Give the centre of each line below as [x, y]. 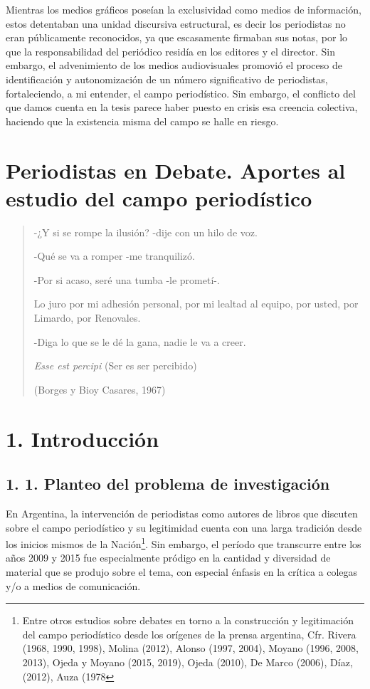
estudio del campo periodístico [159, 198]
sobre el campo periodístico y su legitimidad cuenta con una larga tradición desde [184, 527]
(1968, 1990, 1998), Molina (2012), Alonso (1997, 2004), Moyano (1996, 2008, [191, 648]
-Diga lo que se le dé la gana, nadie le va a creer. [140, 341]
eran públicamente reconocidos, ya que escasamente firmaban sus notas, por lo [177, 37]
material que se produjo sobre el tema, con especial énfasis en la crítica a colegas [182, 572]
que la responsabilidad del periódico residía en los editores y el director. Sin [171, 51]
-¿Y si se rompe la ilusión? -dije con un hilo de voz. [146, 232]
